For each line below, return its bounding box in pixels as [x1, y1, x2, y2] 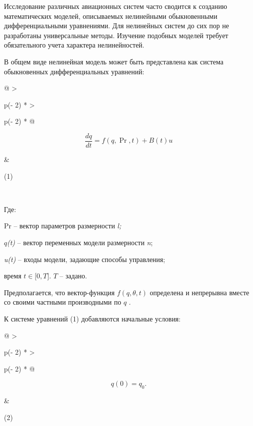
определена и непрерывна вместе [150, 287, 250, 297]
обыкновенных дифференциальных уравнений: [4, 66, 145, 76]
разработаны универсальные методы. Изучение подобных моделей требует [4, 30, 228, 40]
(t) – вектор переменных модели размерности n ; [7, 237, 153, 247]
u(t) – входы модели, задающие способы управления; [4, 254, 165, 264]
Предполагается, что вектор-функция [4, 287, 115, 297]
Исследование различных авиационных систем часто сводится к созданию [4, 1, 227, 11]
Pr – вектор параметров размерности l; [4, 220, 121, 231]
